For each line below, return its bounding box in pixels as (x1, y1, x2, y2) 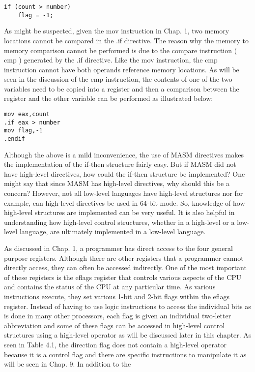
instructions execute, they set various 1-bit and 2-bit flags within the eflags (4, 291, 230, 301)
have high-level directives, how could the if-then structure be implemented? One (4, 168, 245, 179)
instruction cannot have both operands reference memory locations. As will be (4, 64, 239, 74)
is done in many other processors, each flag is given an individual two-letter (4, 310, 231, 321)
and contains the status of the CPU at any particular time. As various (4, 281, 216, 292)
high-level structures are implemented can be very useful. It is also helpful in (4, 207, 235, 217)
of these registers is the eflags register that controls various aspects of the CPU (4, 272, 242, 282)
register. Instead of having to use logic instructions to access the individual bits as (4, 301, 251, 311)
